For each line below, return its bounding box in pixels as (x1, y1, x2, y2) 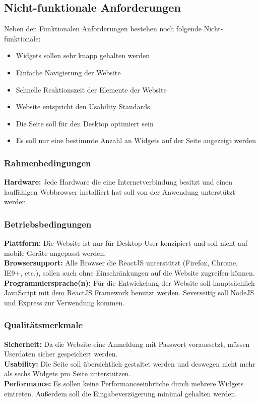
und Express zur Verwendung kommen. (4, 297, 125, 307)
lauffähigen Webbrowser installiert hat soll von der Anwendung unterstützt (4, 186, 235, 197)
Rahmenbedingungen (4, 156, 91, 169)
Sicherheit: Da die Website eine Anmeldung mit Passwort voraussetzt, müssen (4, 338, 250, 349)
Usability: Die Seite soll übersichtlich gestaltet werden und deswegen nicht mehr (4, 358, 255, 369)
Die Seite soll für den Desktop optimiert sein (16, 118, 154, 128)
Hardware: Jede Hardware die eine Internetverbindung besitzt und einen (4, 176, 233, 187)
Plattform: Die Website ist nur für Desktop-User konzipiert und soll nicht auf (4, 238, 247, 248)
